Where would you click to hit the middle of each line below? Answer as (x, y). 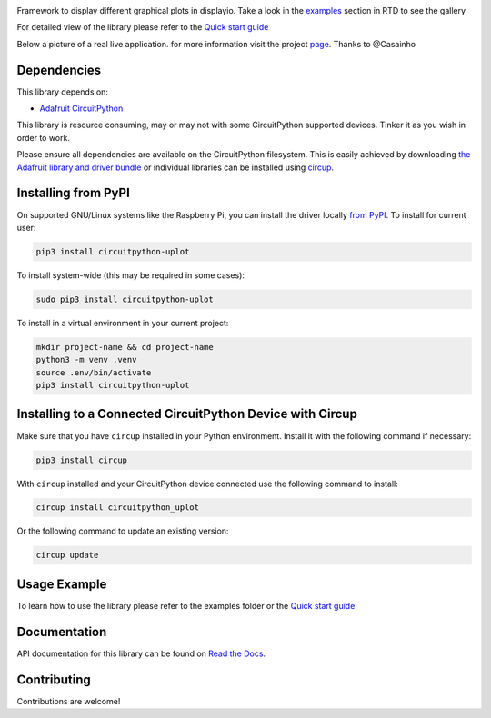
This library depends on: (63, 92)
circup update (67, 555)
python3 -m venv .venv (86, 360)
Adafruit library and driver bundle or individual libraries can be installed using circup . (175, 167)
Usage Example (62, 584)
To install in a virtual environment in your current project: (123, 323)
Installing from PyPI (74, 193)
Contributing (54, 679)
